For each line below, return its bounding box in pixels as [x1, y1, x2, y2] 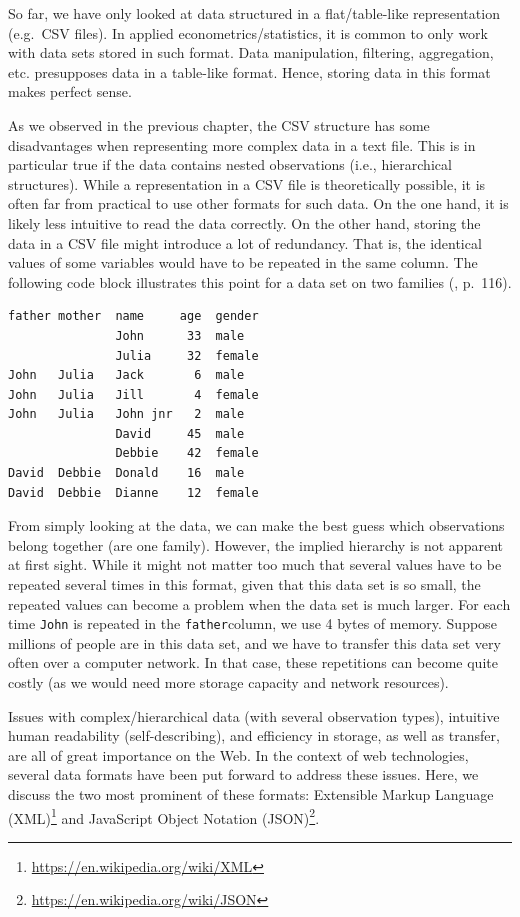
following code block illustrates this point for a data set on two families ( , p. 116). [8, 271, 512, 292]
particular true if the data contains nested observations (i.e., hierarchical [8, 154, 452, 175]
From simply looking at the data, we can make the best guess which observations [8, 515, 505, 536]
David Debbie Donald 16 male [8, 466, 245, 481]
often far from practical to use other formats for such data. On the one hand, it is [8, 193, 509, 214]
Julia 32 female [115, 348, 259, 363]
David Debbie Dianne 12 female [8, 485, 259, 500]
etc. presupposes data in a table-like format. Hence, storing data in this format [8, 61, 491, 82]
